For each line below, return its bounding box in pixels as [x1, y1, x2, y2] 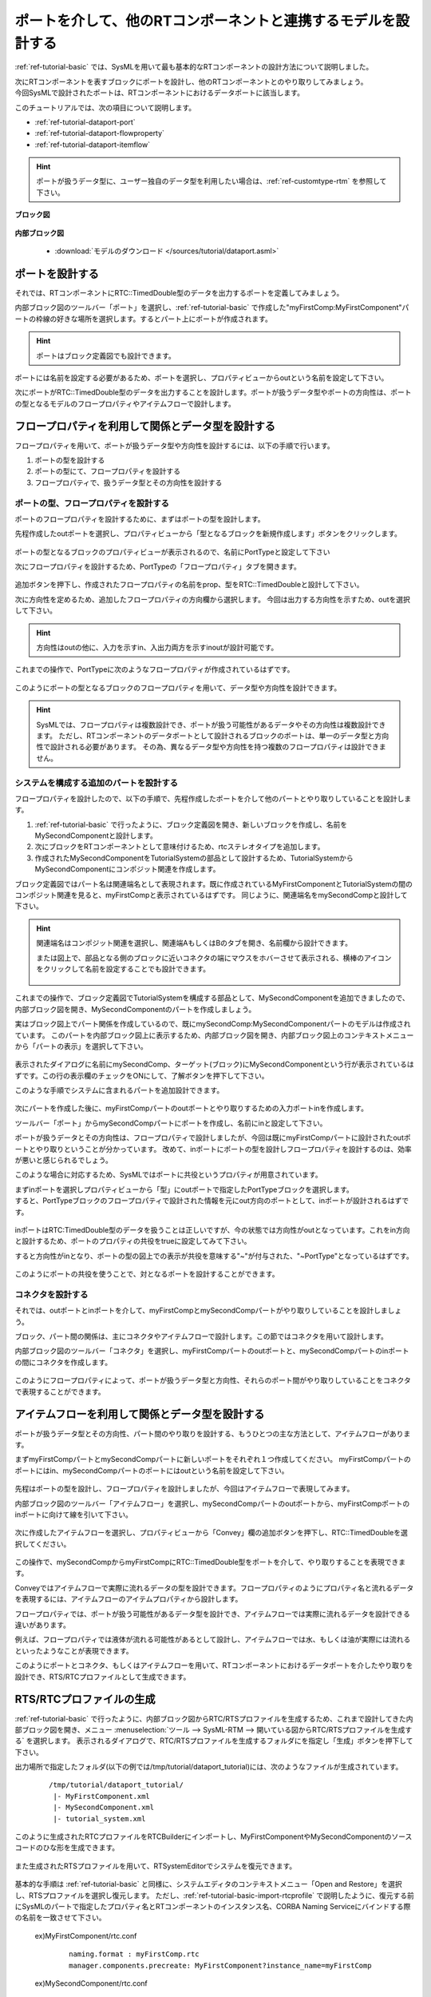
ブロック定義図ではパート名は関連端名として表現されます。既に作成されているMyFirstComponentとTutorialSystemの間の [14, 879, 413, 888]
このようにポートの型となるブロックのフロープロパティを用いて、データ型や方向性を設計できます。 [14, 683, 342, 693]
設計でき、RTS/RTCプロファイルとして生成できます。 [14, 1672, 191, 1681]
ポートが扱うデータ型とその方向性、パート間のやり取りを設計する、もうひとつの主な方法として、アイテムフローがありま [14, 1428, 411, 1438]
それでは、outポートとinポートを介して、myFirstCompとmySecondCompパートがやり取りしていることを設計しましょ [14, 1306, 402, 1316]
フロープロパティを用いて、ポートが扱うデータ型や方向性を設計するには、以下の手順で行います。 [14, 440, 334, 451]
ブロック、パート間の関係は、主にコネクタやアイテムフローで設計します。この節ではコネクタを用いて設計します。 [14, 1332, 389, 1341]
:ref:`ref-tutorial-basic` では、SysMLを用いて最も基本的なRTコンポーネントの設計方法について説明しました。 [14, 62, 374, 72]
